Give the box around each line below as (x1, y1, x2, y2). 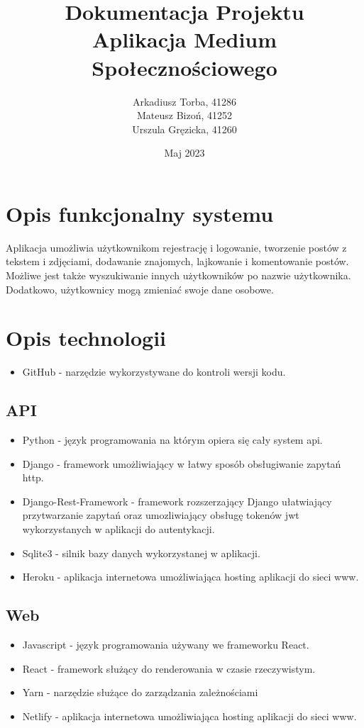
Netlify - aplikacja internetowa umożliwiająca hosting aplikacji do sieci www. (22, 708, 357, 723)
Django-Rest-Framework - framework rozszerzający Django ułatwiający (22, 493, 332, 508)
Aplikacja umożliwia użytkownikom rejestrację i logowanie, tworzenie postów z (6, 240, 347, 254)
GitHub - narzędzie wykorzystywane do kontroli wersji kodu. (22, 364, 286, 379)
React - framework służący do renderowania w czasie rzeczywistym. (22, 661, 316, 676)
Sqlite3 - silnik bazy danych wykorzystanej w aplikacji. (22, 545, 260, 560)
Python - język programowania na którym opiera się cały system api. (22, 432, 323, 447)
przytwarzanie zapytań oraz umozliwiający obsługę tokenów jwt (22, 508, 299, 522)
